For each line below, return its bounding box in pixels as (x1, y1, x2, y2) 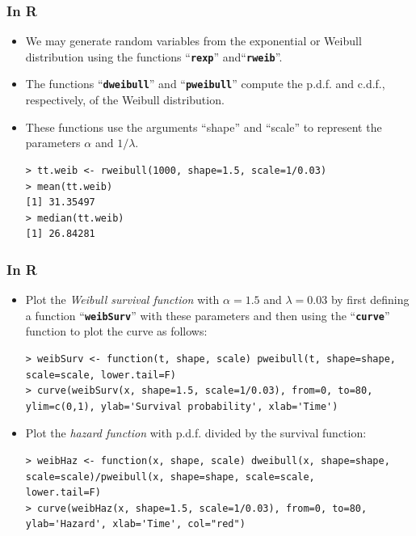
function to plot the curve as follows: (25, 323, 208, 340)
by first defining (330, 291, 410, 308)
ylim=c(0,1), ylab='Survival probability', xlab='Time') (25, 400, 338, 412)
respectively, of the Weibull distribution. (25, 91, 225, 108)
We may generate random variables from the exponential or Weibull (25, 32, 362, 49)
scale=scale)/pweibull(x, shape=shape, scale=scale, (25, 471, 315, 483)
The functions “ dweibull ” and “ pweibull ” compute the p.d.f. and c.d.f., (25, 75, 385, 92)
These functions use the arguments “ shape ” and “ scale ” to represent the (25, 118, 382, 135)
